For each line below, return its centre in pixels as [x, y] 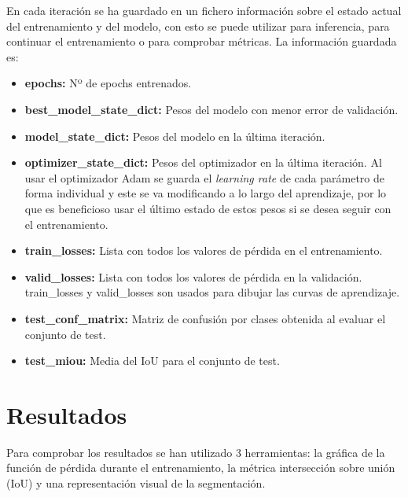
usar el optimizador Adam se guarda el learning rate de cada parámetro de [204, 177]
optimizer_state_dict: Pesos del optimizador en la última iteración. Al [203, 162]
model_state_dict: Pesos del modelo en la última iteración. [175, 136]
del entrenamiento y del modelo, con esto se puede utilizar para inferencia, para [198, 26]
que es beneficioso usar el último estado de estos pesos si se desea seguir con [208, 208]
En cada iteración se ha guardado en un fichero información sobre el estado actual [204, 10]
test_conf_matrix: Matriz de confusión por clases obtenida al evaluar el [205, 318]
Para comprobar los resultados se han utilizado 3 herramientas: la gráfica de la [196, 452]
